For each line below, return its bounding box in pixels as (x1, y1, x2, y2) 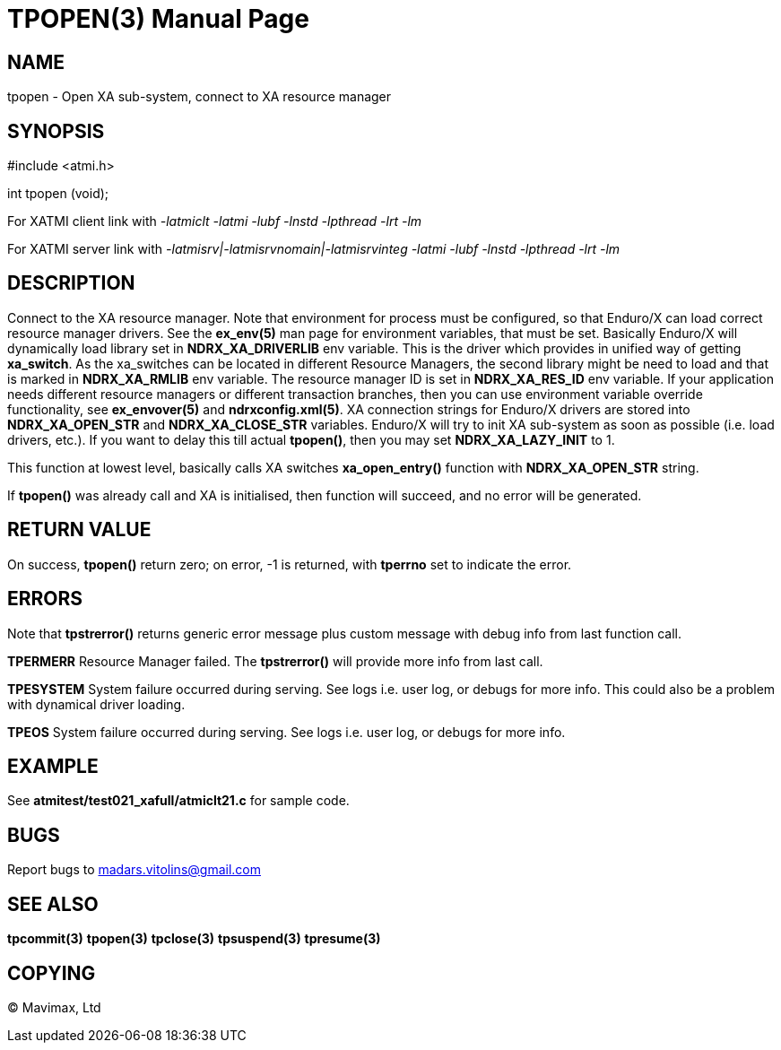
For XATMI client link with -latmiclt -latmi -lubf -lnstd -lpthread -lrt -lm (7, 213, 422, 230)
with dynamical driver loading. (7, 696, 186, 712)
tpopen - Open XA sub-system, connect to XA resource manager (7, 89, 392, 105)
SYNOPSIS (7, 119, 105, 143)
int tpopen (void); (7, 186, 109, 202)
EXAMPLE (7, 754, 99, 777)
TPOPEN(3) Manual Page (7, 4, 309, 34)
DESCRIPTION (7, 272, 135, 295)
